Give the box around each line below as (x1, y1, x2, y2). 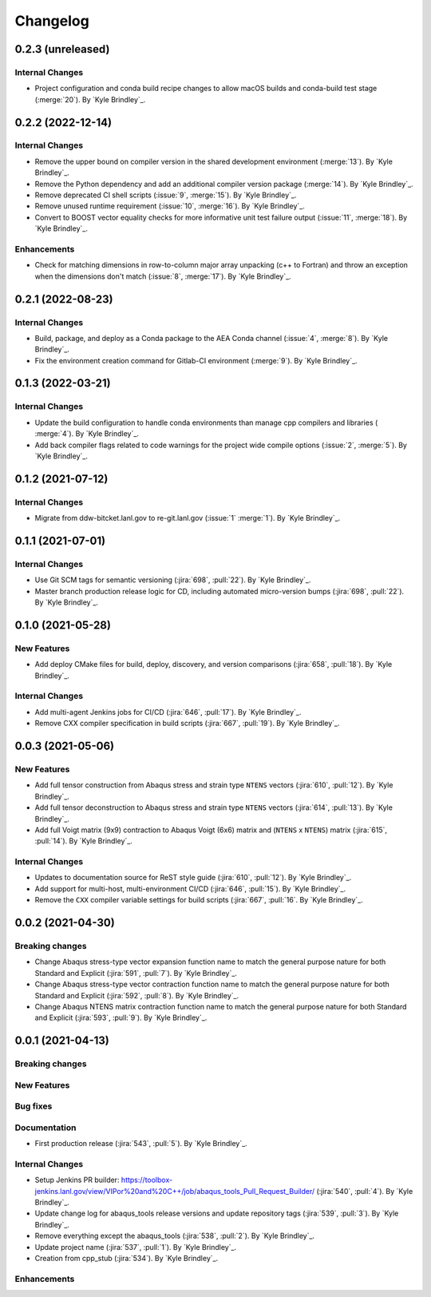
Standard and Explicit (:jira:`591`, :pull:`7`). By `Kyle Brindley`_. (34, 968, 237, 978)
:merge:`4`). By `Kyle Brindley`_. (34, 429, 140, 438)
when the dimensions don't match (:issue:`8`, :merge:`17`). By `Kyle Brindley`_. (34, 272, 291, 281)
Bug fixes (14, 1101, 53, 1112)
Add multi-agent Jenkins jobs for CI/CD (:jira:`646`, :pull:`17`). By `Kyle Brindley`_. (34, 707, 302, 716)
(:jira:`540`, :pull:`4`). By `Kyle (316, 1186, 413, 1196)
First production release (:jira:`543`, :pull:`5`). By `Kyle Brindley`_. (34, 1139, 247, 1148)
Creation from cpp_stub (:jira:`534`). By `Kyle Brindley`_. (34, 1254, 219, 1263)
